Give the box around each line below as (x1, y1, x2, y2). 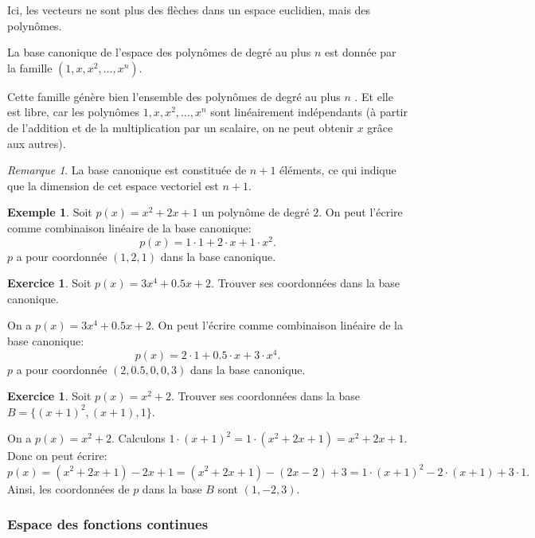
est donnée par (325, 44, 396, 60)
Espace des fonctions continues (7, 514, 209, 534)
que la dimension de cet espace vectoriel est (7, 177, 219, 193)
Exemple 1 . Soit (7, 204, 92, 220)
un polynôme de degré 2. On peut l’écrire (201, 204, 403, 220)
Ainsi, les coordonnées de (7, 480, 130, 497)
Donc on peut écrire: (7, 447, 107, 464)
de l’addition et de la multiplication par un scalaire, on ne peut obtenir (7, 119, 354, 135)
